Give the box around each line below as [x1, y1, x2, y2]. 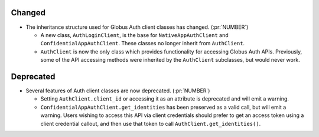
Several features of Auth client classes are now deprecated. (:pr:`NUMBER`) [25, 87, 210, 94]
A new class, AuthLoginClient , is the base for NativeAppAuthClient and [40, 31, 229, 38]
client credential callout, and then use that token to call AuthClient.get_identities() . [40, 120, 261, 127]
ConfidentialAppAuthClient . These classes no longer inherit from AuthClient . [40, 40, 245, 47]
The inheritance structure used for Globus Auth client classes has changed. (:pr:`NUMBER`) [25, 24, 249, 31]
